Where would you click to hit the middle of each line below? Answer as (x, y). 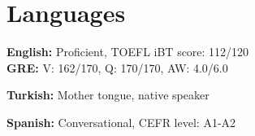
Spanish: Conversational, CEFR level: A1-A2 (121, 122)
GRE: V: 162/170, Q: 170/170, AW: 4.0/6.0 (117, 67)
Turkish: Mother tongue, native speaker (108, 95)
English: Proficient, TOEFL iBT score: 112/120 (128, 52)
